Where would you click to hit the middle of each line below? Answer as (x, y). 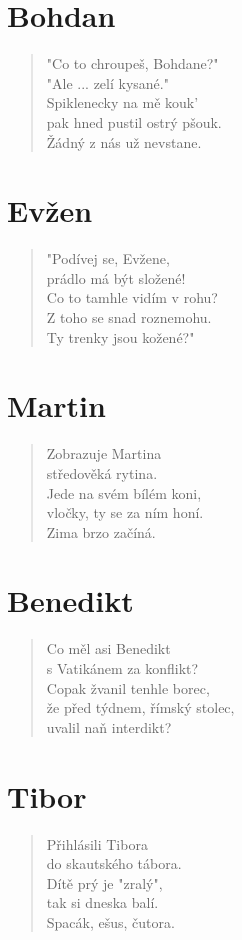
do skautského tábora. (114, 863)
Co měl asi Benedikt (108, 648)
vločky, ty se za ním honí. (125, 512)
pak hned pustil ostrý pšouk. (134, 121)
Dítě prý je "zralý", (104, 882)
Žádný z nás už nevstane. (124, 141)
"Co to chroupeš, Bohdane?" (132, 63)
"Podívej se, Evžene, (108, 258)
